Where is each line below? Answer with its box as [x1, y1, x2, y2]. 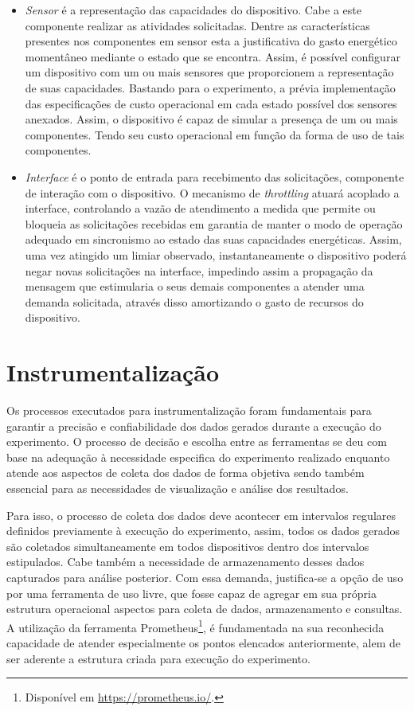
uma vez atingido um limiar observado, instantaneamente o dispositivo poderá [25, 246, 407, 263]
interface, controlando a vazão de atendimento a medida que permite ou [25, 200, 376, 217]
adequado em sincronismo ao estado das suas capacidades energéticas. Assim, [25, 231, 402, 248]
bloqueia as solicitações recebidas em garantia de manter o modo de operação [25, 215, 403, 232]
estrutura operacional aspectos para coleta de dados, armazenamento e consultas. [6, 600, 403, 617]
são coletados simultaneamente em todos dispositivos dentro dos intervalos [6, 537, 369, 554]
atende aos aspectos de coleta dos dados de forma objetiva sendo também [6, 464, 365, 481]
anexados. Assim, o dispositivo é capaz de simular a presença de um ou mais [25, 111, 398, 127]
